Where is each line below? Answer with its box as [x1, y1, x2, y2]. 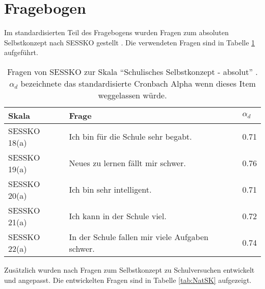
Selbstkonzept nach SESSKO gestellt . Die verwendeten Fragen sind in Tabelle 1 [4, 37, 255, 47]
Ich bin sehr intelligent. [69, 183, 152, 196]
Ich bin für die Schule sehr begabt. [69, 130, 192, 143]
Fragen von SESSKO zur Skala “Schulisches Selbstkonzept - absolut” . [7, 65, 258, 77]
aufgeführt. [4, 47, 38, 58]
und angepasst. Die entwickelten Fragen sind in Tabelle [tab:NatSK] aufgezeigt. [4, 274, 252, 285]
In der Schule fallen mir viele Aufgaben [69, 230, 208, 243]
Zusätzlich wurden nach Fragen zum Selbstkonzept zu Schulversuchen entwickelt [4, 264, 255, 275]
